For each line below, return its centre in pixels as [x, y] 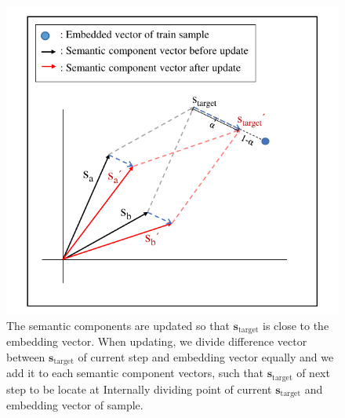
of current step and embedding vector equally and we [206, 356]
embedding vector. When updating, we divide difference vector [157, 341]
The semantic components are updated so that [118, 325]
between [26, 356]
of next [313, 373]
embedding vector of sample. [75, 405]
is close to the [296, 325]
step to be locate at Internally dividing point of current [139, 389]
